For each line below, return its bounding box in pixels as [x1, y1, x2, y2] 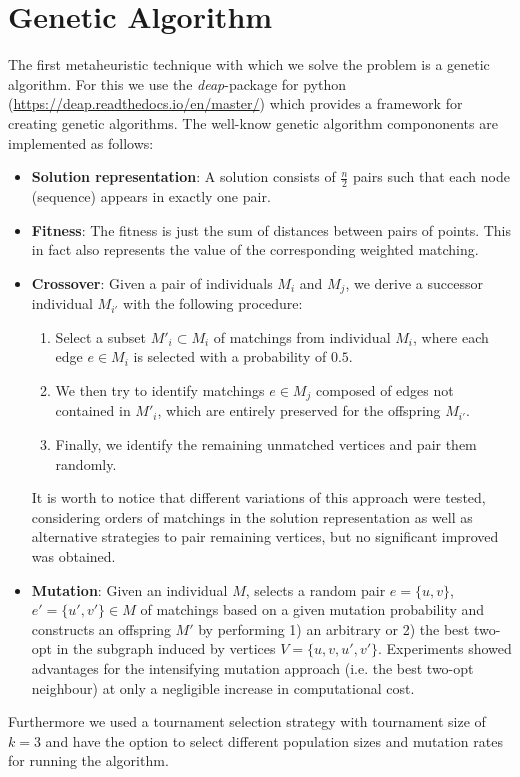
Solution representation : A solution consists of [31, 166, 336, 187]
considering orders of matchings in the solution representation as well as [31, 506, 473, 527]
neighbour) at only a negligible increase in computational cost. [31, 677, 415, 698]
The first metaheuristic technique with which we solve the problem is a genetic [8, 54, 490, 75]
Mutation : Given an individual [31, 579, 228, 600]
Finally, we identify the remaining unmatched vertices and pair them [55, 433, 477, 454]
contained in [55, 400, 131, 421]
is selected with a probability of [133, 346, 327, 367]
